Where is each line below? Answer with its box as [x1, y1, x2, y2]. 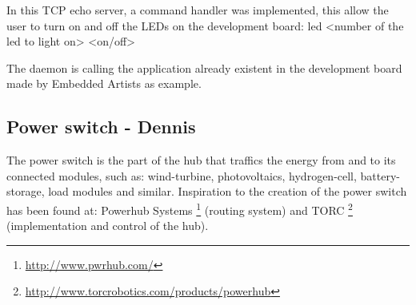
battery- [360, 167, 400, 184]
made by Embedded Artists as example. [6, 75, 202, 92]
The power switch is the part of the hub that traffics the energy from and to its [6, 152, 396, 168]
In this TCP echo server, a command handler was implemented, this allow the [6, 2, 389, 18]
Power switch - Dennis [6, 114, 196, 139]
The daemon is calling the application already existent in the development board [6, 59, 402, 76]
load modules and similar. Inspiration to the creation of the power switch [48, 183, 407, 200]
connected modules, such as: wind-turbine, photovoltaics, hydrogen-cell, [6, 167, 357, 184]
